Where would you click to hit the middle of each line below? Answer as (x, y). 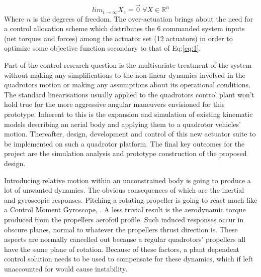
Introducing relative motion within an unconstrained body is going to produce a (127, 180)
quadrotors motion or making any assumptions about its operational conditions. (127, 85)
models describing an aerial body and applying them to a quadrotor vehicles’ (122, 124)
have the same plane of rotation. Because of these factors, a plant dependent (122, 249)
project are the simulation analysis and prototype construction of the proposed (125, 153)
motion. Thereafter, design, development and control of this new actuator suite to (130, 134)
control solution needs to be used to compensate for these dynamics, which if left (129, 259)
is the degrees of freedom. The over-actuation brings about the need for (143, 18)
